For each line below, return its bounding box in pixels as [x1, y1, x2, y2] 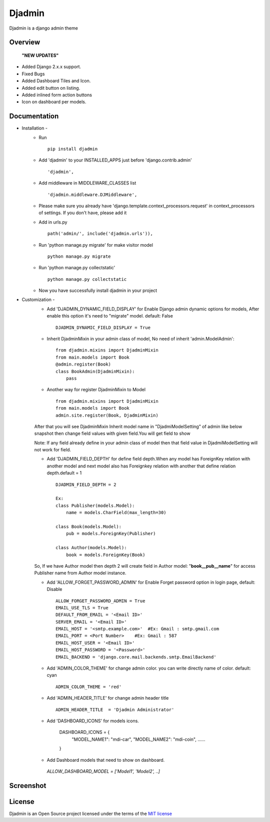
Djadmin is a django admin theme [9, 25, 78, 31]
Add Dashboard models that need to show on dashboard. [46, 757, 165, 763]
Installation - [21, 125, 47, 131]
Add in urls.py [38, 219, 67, 225]
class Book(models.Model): [55, 524, 122, 529]
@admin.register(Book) [55, 362, 111, 367]
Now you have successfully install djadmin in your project [38, 287, 157, 293]
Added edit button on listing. [21, 85, 80, 91]
